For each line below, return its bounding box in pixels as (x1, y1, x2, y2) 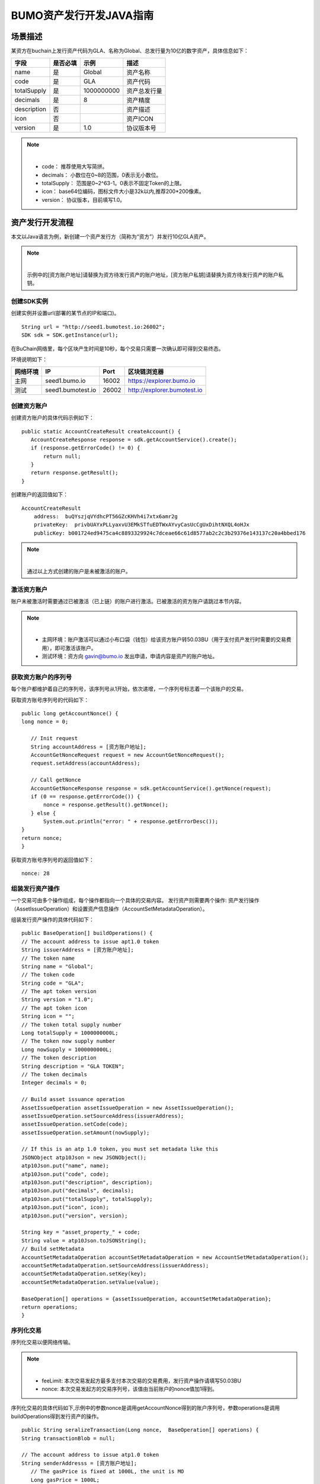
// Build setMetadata (21, 1245, 84, 1252)
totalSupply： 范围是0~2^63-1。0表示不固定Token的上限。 (41, 180, 185, 187)
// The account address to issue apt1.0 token (21, 938, 159, 945)
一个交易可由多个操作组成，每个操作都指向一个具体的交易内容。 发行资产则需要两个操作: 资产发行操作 (11, 897, 260, 904)
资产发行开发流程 (11, 217, 73, 227)
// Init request (30, 735, 78, 742)
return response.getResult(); (30, 470, 119, 476)
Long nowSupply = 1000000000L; (21, 1046, 113, 1053)
